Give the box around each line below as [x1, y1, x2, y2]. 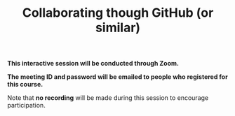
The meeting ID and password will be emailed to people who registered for [7, 73, 228, 81]
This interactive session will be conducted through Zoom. [7, 59, 179, 68]
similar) [95, 20, 141, 36]
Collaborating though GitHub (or [22, 5, 214, 21]
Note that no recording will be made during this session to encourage [7, 94, 209, 102]
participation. [7, 101, 46, 110]
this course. [7, 80, 43, 89]
